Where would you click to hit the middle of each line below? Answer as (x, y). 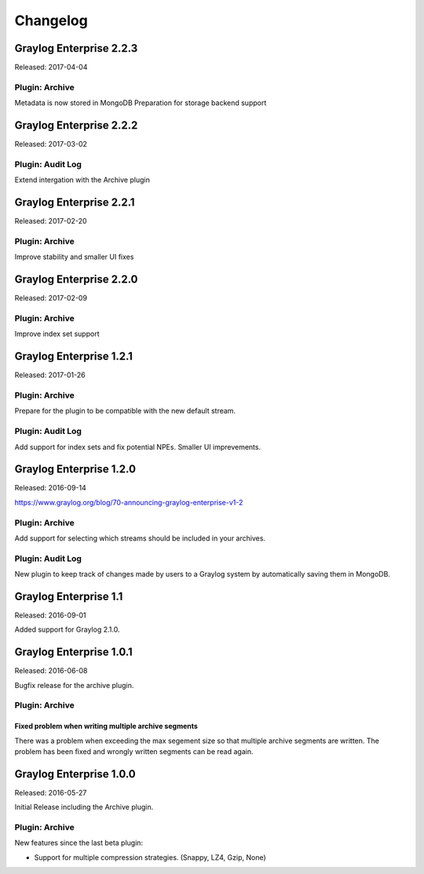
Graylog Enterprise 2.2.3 (76, 48)
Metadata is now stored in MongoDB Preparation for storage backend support (141, 103)
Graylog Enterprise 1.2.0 (75, 470)
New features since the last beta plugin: (79, 843)
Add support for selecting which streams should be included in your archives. (140, 538)
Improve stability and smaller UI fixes (74, 257)
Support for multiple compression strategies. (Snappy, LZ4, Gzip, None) (150, 857)
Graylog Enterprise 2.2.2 (76, 126)
